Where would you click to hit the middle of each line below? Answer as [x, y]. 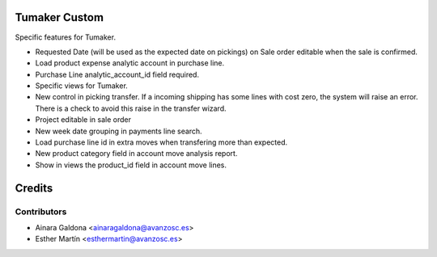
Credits [34, 188]
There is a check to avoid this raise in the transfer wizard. [131, 108]
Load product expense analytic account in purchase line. [130, 63]
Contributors [41, 212]
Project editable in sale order [83, 120]
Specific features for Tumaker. [66, 37]
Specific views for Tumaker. [82, 86]
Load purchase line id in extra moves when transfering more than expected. [161, 142]
